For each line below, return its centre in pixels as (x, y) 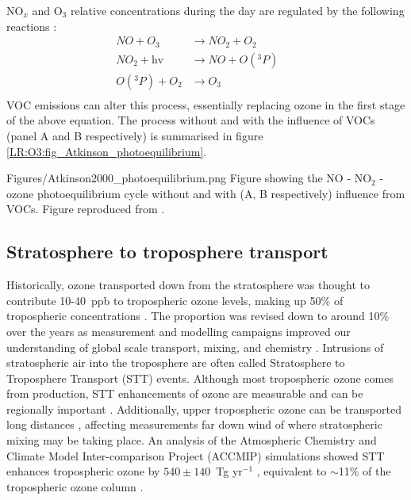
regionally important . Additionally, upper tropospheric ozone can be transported (204, 408)
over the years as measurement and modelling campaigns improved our (179, 331)
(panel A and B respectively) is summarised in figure (135, 135)
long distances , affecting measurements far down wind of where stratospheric (194, 424)
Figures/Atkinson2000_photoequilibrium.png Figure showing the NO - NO (189, 178)
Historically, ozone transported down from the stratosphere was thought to (188, 285)
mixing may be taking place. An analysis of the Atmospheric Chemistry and (192, 440)
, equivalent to (292, 471)
